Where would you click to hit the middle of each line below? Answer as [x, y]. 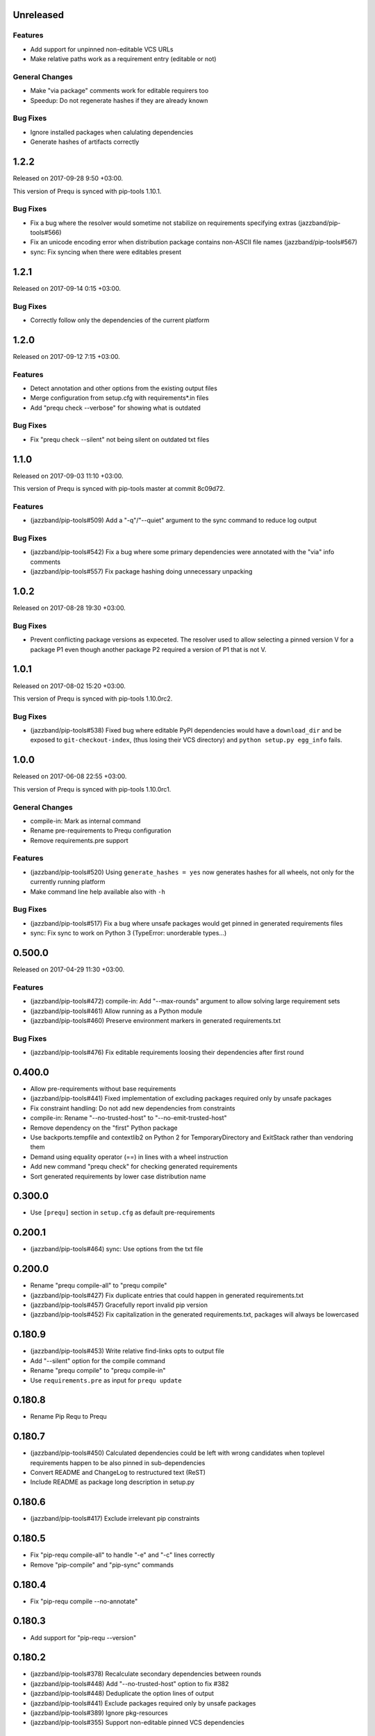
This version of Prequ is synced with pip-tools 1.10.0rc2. [93, 699]
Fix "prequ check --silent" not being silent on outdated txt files [120, 439]
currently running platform [68, 882]
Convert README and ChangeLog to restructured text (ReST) [118, 1473]
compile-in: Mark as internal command [85, 821]
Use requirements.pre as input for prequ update [106, 1380]
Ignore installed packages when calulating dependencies [112, 132]
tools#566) [46, 233]
